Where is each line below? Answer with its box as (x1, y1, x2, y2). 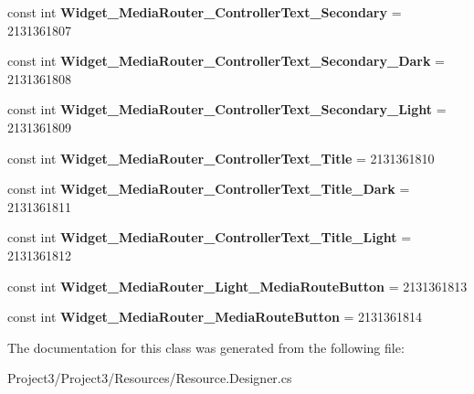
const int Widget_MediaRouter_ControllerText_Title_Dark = (7, 179, 410, 198)
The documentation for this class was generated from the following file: (7, 337, 405, 357)
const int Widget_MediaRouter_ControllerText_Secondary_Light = (7, 100, 447, 119)
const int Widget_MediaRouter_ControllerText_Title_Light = (7, 228, 412, 247)
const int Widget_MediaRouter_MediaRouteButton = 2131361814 (7, 307, 423, 326)
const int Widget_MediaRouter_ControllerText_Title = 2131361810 (7, 148, 435, 167)
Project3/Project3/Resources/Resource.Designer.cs (7, 368, 292, 388)
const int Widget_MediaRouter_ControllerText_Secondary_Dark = (7, 51, 446, 70)
